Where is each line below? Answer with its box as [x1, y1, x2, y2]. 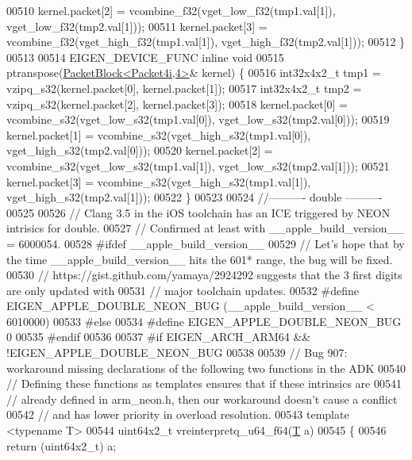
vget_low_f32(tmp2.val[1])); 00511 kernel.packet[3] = [6, 17, 268, 34]
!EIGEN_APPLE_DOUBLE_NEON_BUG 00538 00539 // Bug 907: [6, 344, 348, 361]
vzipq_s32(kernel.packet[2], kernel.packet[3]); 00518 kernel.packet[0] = [6, 95, 348, 112]
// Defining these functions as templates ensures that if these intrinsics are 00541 [6, 375, 402, 392]
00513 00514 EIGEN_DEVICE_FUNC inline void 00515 [6, 48, 284, 65]
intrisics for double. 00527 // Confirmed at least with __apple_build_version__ [6, 220, 404, 236]
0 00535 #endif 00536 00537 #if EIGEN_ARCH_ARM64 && [6, 328, 311, 345]
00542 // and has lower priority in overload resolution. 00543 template [6, 406, 349, 423]
